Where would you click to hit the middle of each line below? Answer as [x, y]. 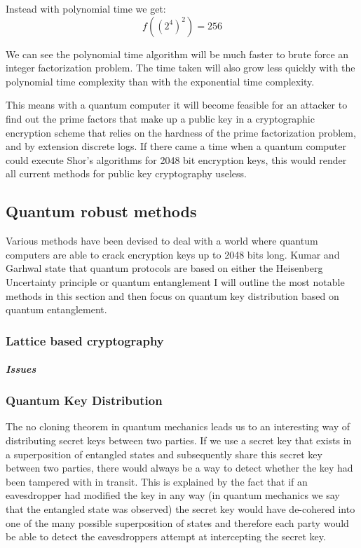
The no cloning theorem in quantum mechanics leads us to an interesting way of [178, 426]
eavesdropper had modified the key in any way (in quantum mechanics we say [173, 495]
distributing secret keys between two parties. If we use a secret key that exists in [179, 440]
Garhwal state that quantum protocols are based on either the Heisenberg [164, 268]
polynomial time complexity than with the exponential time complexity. [160, 81]
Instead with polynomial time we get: [86, 8]
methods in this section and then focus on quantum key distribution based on [172, 295]
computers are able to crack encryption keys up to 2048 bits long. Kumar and [173, 254]
